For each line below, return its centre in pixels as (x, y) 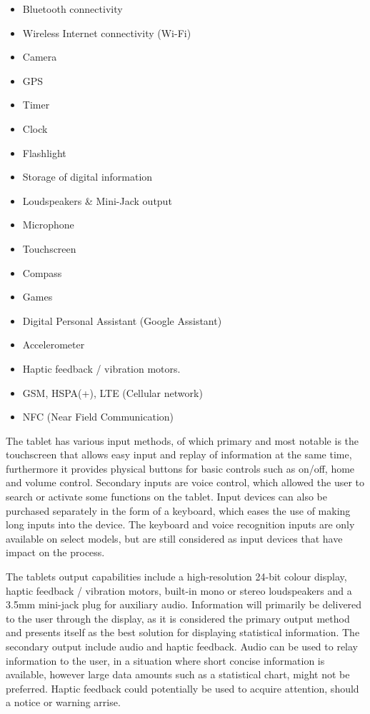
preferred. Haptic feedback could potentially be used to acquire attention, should (182, 688)
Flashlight (44, 152)
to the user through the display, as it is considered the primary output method (178, 618)
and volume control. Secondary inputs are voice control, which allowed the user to (185, 482)
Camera (40, 57)
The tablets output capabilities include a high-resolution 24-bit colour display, (176, 577)
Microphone (48, 225)
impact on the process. (55, 552)
